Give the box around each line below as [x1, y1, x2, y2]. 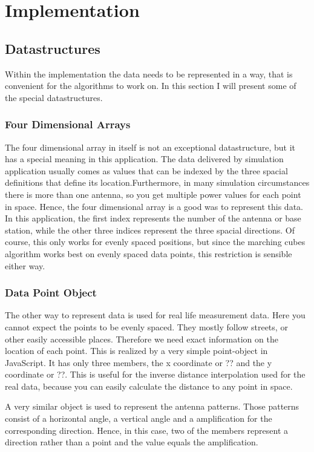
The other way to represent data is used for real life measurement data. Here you [5, 309, 306, 321]
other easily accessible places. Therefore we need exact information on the [5, 332, 278, 345]
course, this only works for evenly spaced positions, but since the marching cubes [5, 235, 306, 248]
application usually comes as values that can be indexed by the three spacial [5, 164, 288, 177]
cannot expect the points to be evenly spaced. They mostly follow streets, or [5, 320, 288, 333]
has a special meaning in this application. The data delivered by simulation [5, 152, 284, 165]
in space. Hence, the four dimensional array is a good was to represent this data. [5, 200, 303, 212]
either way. [5, 259, 45, 272]
